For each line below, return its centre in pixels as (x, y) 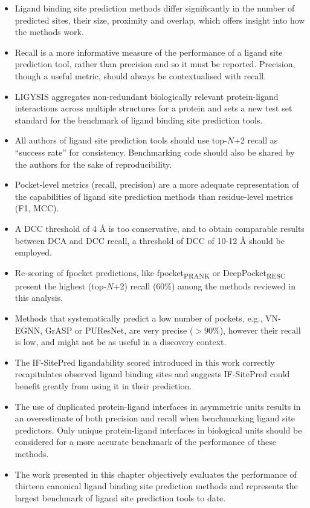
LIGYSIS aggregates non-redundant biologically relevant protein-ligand (147, 96)
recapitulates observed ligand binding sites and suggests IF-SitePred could (152, 374)
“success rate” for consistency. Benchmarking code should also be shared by (155, 152)
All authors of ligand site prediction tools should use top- (121, 140)
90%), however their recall (252, 330)
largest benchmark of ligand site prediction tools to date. (120, 497)
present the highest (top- (61, 285)
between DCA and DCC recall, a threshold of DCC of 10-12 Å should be (150, 240)
